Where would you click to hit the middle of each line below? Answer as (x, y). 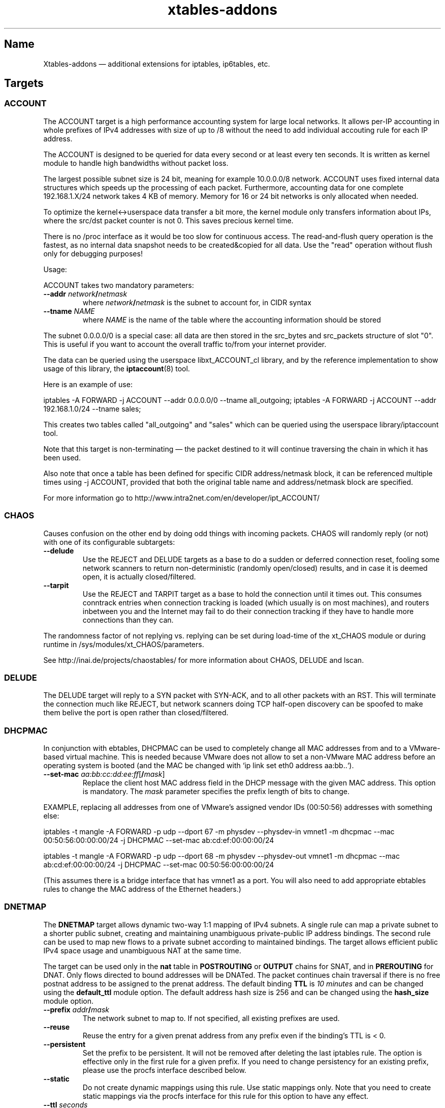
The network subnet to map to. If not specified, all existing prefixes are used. (211, 1018)
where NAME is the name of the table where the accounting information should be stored (232, 319)
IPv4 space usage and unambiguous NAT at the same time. (142, 950)
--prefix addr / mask (76, 1009)
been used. (62, 457)
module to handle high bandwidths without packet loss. (136, 163)
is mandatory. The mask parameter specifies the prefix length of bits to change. (216, 792)
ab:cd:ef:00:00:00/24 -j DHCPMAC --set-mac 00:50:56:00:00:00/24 (159, 865)
